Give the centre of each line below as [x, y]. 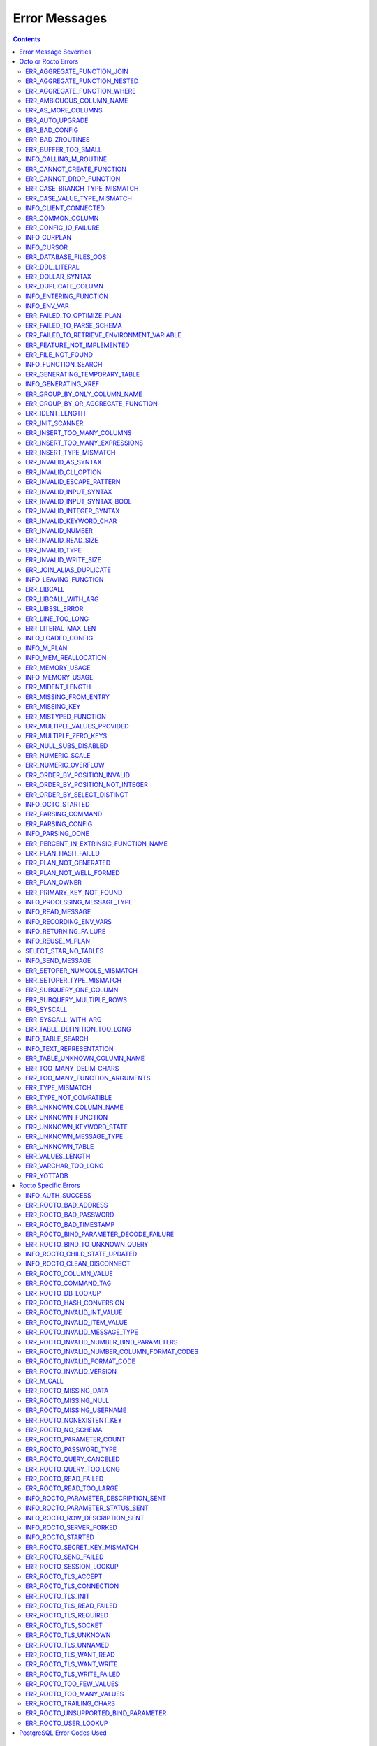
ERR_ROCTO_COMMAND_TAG [68, 1283]
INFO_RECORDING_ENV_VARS [68, 921]
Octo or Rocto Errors [49, 61]
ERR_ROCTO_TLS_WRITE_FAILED [73, 1674]
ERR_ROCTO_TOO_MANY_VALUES [75, 1694]
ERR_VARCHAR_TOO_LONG [65, 1166]
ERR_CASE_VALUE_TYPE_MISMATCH [79, 198]
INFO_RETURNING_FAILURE [66, 932]
